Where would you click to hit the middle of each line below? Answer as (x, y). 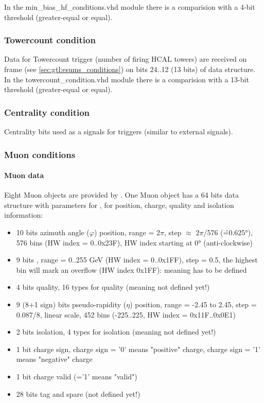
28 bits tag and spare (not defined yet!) (78, 393)
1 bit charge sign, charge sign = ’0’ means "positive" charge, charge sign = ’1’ (138, 349)
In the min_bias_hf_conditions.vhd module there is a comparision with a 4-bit (130, 7)
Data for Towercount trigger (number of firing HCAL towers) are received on (126, 59)
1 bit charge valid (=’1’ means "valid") (77, 376)
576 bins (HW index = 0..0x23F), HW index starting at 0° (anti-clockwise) (134, 242)
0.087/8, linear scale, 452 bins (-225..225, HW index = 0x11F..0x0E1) (126, 314)
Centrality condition (47, 112)
